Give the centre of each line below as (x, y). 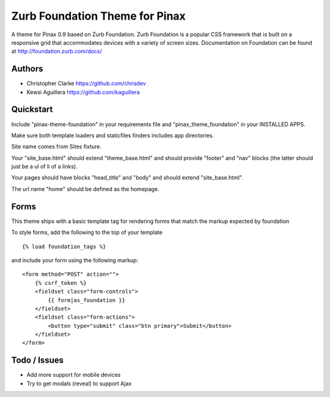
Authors (27, 69)
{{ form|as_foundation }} (86, 300)
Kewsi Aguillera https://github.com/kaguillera (83, 92)
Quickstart (32, 109)
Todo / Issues (38, 361)
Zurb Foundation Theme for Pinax (98, 16)
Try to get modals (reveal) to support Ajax (79, 384)
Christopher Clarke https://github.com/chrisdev (86, 83)
